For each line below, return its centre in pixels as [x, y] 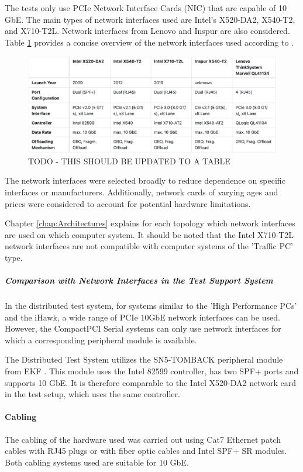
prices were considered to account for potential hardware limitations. [128, 203]
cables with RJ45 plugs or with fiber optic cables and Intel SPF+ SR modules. [146, 451]
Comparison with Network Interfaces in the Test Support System [139, 280]
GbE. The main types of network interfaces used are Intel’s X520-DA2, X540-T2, [150, 19]
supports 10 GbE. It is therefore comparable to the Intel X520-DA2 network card [150, 382]
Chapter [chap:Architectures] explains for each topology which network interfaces [150, 223]
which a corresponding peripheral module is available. [101, 340]
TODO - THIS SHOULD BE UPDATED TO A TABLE [129, 161]
